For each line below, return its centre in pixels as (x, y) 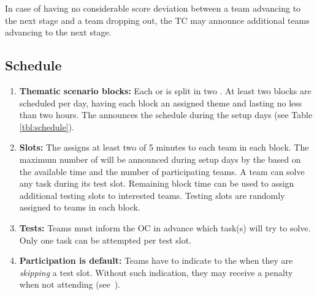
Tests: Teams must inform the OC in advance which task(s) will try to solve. (165, 227)
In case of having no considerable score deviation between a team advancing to (153, 8)
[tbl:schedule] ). (47, 126)
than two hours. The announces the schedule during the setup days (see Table (166, 115)
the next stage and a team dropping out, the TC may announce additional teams (157, 20)
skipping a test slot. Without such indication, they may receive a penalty (156, 272)
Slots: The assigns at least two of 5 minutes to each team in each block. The (164, 147)
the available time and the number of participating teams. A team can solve (162, 171)
